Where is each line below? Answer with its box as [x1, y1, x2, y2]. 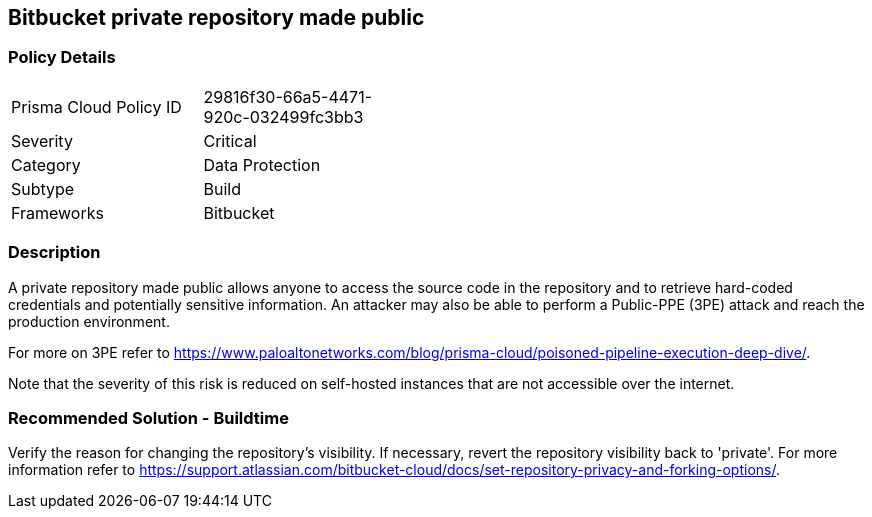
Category [11, 154, 81, 175]
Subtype [11, 178, 75, 199]
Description [8, 242, 101, 263]
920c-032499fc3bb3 [203, 106, 364, 127]
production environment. [8, 312, 170, 330]
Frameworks [11, 202, 104, 223]
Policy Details [8, 47, 116, 68]
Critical [203, 130, 257, 151]
